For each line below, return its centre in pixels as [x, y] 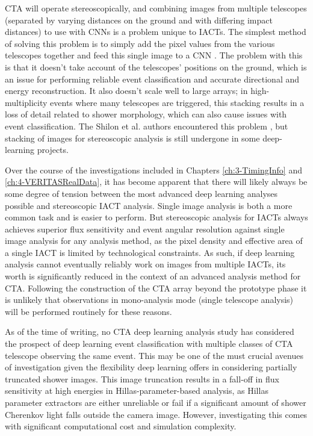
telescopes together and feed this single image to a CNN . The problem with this [154, 55]
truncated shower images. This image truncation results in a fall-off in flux [142, 378]
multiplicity [26, 102]
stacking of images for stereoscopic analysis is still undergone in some [132, 138]
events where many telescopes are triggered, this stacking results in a [177, 102]
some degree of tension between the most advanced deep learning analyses [141, 193]
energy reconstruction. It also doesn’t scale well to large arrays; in [126, 91]
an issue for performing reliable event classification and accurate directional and [152, 79]
